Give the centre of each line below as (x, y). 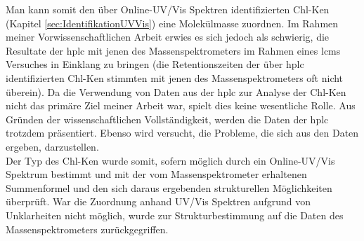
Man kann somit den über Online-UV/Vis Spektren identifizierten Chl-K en (168, 9)
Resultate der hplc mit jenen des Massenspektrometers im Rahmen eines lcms (173, 50)
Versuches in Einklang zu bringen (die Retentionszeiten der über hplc (155, 64)
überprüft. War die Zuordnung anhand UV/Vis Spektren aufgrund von (158, 201)
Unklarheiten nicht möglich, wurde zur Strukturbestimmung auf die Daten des (175, 215)
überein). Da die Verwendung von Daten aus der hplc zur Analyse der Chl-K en (176, 91)
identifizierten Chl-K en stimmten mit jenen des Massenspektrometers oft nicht (175, 77)
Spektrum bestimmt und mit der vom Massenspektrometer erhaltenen (156, 174)
